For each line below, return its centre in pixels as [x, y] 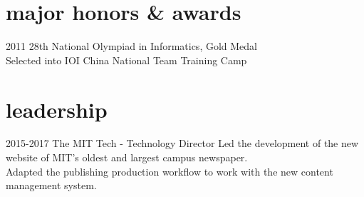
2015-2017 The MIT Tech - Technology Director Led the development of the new [182, 143]
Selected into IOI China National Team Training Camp [126, 60]
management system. [51, 185]
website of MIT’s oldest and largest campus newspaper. [127, 157]
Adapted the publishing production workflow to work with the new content [170, 171]
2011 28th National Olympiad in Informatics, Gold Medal [131, 46]
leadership [57, 109]
